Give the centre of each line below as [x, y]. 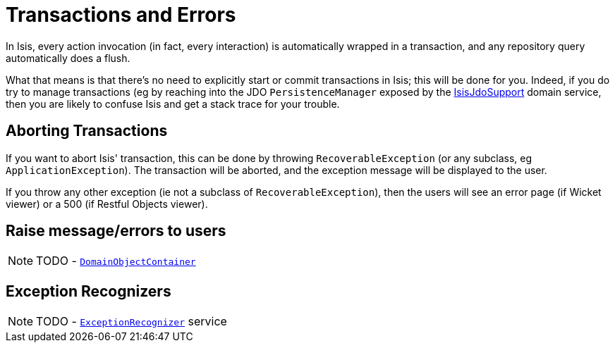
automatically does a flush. [68, 58]
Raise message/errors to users [116, 231]
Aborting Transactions [87, 131]
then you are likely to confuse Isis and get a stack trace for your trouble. [173, 104]
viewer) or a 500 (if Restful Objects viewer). [107, 204]
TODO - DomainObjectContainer [116, 261]
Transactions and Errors [121, 15]
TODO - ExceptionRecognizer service [132, 322]
